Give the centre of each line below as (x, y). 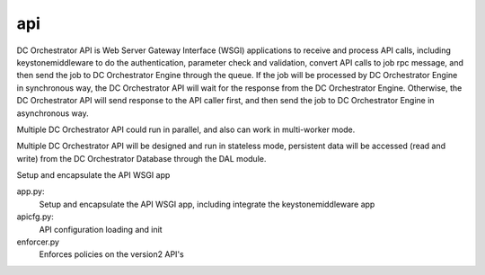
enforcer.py (38, 242)
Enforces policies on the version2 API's (111, 254)
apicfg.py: (35, 217)
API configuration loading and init (101, 229)
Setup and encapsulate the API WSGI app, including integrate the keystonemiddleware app (207, 204)
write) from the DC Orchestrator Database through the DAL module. (141, 158)
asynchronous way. (53, 113)
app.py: (31, 191)
